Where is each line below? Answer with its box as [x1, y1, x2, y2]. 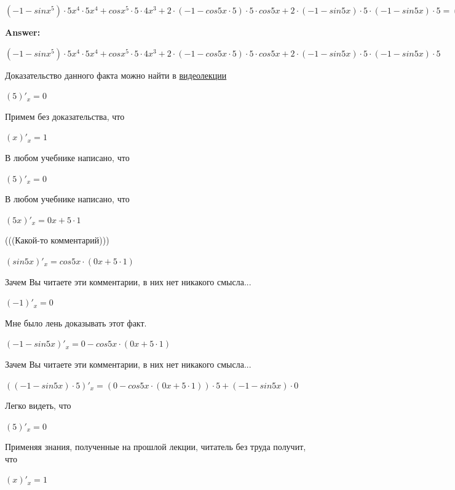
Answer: [5, 26, 41, 38]
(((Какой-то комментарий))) [5, 234, 109, 247]
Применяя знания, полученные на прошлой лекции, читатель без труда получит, [5, 440, 306, 453]
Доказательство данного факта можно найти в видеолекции [5, 68, 227, 81]
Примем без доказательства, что [5, 109, 125, 122]
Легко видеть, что [5, 399, 71, 412]
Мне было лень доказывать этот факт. [5, 316, 147, 329]
